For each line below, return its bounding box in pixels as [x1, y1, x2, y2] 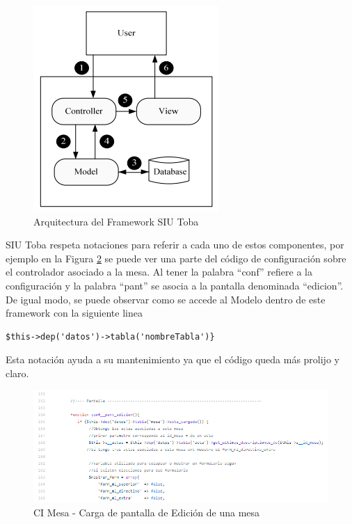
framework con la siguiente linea [6, 305, 143, 320]
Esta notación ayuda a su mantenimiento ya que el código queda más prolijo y [6, 352, 339, 367]
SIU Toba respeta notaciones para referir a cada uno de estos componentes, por [6, 237, 344, 252]
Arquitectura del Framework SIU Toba [33, 214, 199, 228]
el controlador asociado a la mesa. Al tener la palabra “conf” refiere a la [6, 264, 312, 279]
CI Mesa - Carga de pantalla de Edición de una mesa [33, 505, 260, 519]
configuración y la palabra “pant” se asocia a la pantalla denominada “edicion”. [6, 278, 344, 292]
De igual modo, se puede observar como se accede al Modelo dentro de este [6, 292, 326, 306]
